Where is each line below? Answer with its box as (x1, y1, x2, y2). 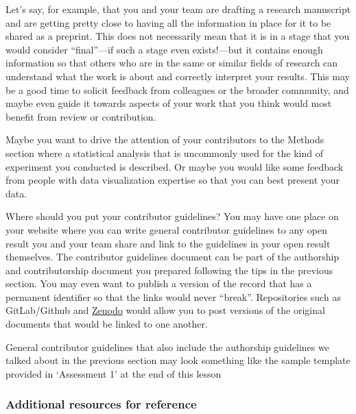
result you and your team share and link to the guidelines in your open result (5, 236, 331, 250)
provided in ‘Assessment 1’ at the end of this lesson (5, 366, 222, 380)
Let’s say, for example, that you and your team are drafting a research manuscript (5, 2, 351, 16)
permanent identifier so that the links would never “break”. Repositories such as (5, 289, 341, 304)
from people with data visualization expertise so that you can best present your (5, 173, 340, 187)
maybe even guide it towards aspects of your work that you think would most (5, 96, 332, 110)
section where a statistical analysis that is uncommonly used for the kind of (5, 145, 323, 160)
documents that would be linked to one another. (5, 317, 208, 331)
